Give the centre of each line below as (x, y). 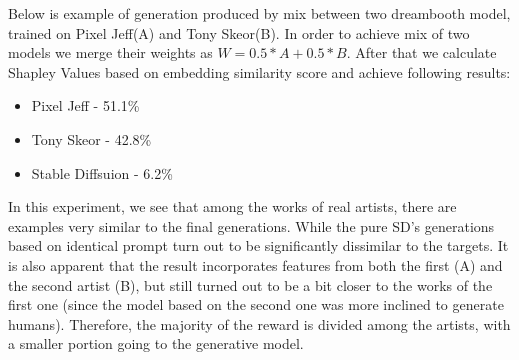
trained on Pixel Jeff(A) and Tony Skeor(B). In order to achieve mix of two (239, 32)
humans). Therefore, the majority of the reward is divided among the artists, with (259, 323)
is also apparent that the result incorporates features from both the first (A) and (255, 264)
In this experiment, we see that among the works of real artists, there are (232, 206)
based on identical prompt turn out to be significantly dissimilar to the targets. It (258, 245)
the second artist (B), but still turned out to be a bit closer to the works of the (250, 284)
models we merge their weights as (110, 52)
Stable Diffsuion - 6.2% (102, 172)
